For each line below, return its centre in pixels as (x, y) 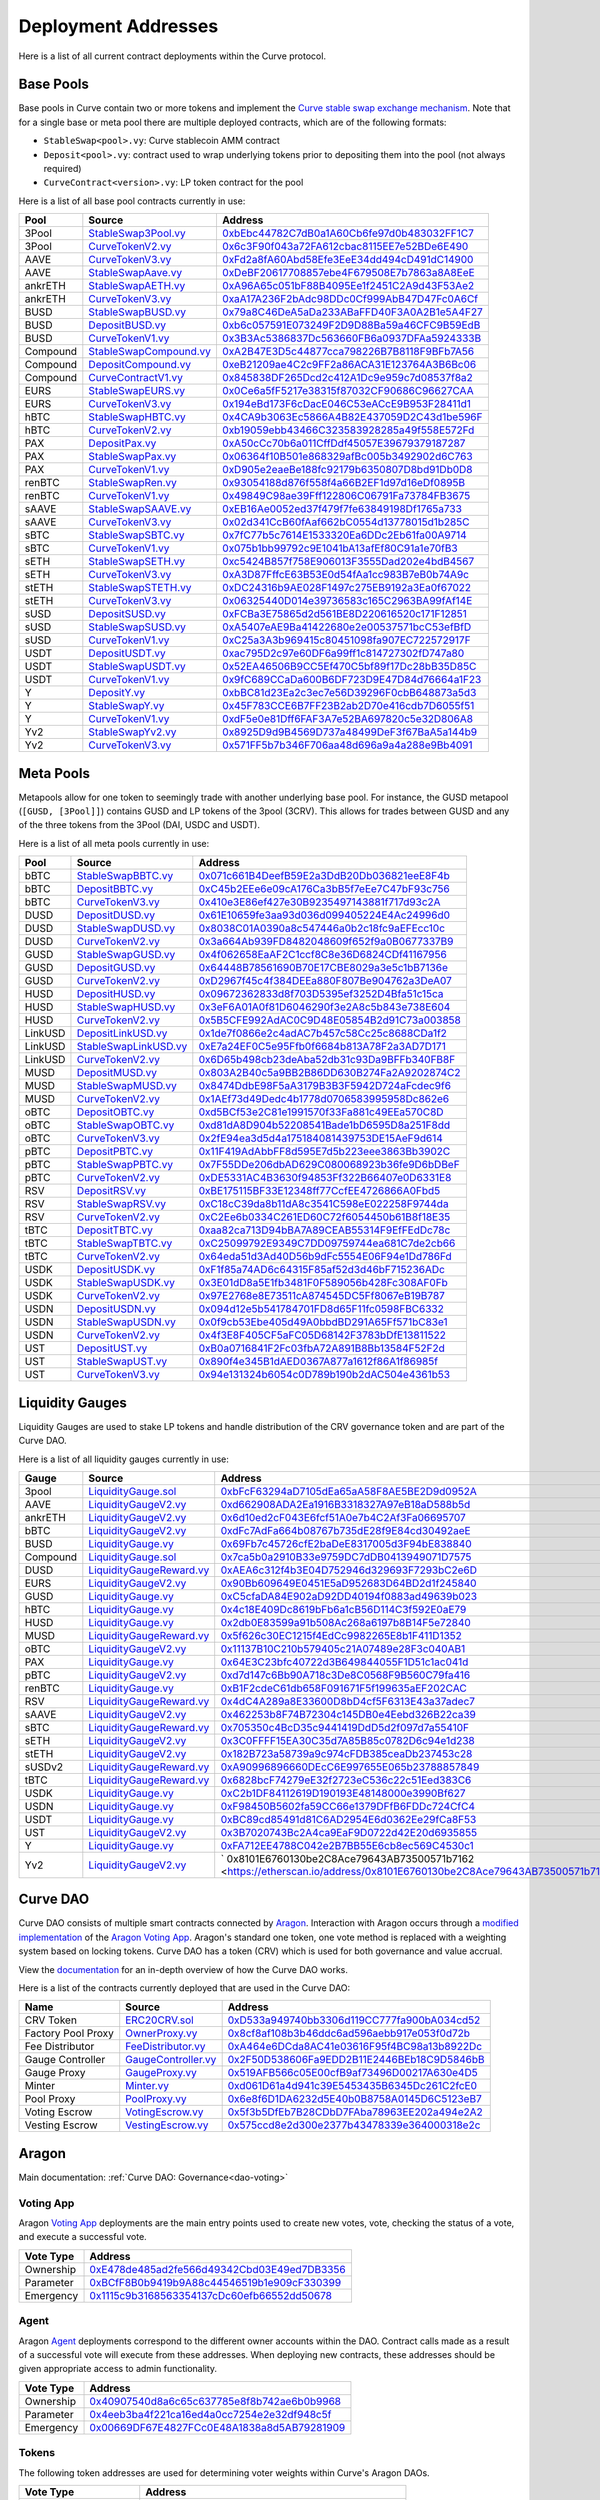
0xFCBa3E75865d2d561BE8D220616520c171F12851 (344, 614)
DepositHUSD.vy (116, 994)
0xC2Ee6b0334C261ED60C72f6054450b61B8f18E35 (324, 1217)
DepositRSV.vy (111, 1191)
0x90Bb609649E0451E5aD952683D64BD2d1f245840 (348, 1583)
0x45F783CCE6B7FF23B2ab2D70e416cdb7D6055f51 (348, 706)
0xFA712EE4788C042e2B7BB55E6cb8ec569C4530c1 (347, 1845)
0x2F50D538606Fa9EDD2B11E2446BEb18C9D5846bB (356, 2060)
